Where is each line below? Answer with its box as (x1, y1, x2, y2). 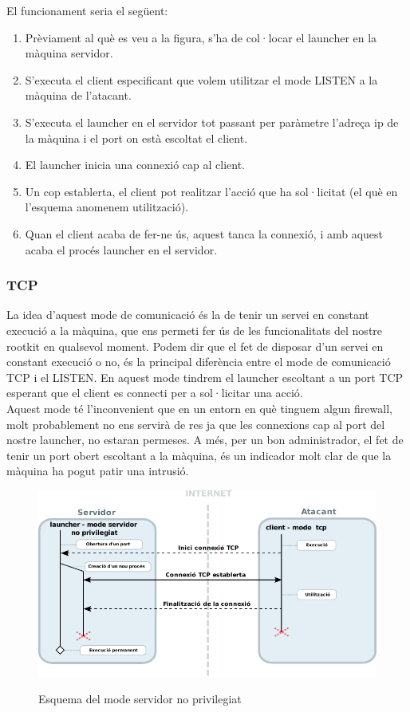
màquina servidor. (25, 45, 113, 61)
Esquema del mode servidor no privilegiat (38, 690, 242, 707)
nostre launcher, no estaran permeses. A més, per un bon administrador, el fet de (6, 431, 404, 448)
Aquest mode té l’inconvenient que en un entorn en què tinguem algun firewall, (6, 399, 392, 416)
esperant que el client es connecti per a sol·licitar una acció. (6, 384, 303, 401)
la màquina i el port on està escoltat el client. (25, 129, 248, 146)
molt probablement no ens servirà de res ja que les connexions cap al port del (6, 415, 385, 432)
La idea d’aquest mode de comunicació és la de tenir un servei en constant (6, 306, 369, 323)
